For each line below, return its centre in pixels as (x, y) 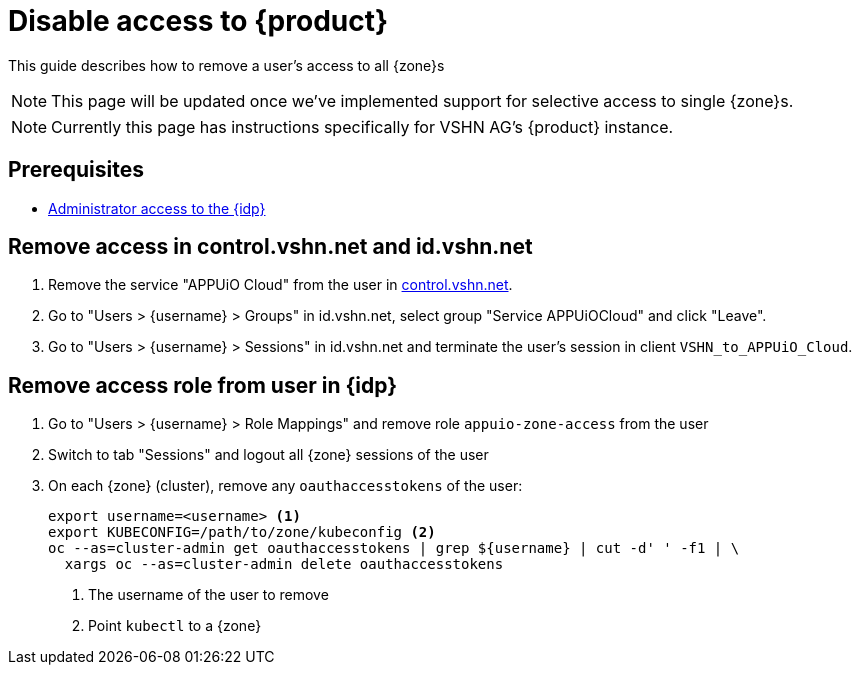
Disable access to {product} (198, 21)
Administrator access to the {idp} (157, 208)
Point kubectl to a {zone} (175, 626)
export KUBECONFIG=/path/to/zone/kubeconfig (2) (242, 532)
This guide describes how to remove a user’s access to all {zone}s (226, 65)
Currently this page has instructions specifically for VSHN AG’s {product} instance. (362, 126)
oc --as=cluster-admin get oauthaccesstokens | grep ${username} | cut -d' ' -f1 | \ (394, 548)
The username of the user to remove (208, 595)
